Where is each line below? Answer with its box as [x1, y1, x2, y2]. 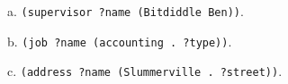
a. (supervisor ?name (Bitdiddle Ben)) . [7, 2, 244, 20]
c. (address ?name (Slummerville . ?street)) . [7, 62, 283, 80]
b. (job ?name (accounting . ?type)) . [7, 31, 232, 50]
